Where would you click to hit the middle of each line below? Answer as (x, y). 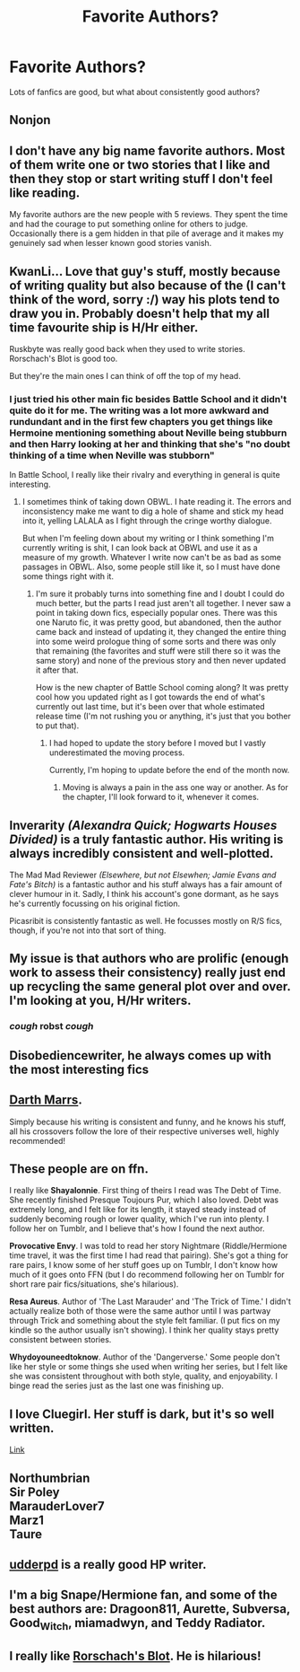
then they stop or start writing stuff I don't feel (141, 178)
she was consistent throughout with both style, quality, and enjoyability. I (143, 1377)
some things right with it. (68, 576)
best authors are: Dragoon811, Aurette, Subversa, (150, 1609)
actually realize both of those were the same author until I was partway (140, 1311)
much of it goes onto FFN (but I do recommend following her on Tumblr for (147, 1275)
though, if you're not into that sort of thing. (88, 930)
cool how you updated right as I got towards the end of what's (150, 697)
